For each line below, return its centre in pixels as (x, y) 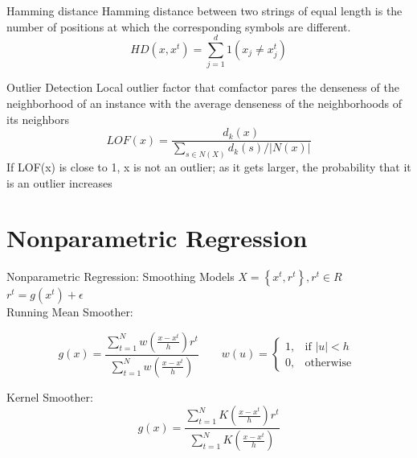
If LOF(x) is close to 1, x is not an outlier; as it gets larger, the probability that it (209, 167)
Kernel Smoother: (50, 396)
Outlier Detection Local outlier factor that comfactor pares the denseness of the (203, 87)
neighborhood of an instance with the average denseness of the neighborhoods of (204, 103)
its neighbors (38, 119)
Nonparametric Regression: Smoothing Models (121, 276)
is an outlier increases (59, 182)
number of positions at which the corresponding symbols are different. (179, 26)
